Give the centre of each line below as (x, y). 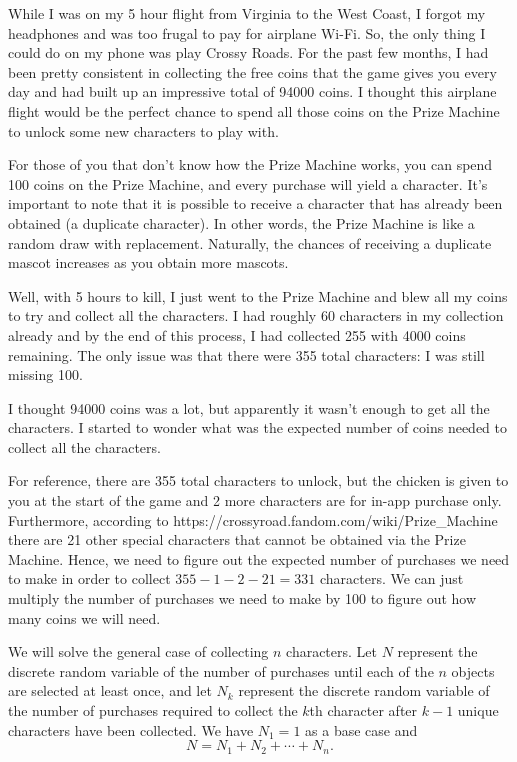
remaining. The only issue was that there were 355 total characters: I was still (246, 354)
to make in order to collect (89, 578)
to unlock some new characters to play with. (143, 130)
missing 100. (45, 374)
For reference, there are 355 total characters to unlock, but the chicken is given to (258, 480)
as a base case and (361, 729)
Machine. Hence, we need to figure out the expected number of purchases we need (259, 558)
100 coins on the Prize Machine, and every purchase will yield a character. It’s (248, 183)
